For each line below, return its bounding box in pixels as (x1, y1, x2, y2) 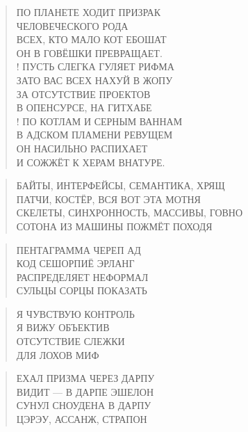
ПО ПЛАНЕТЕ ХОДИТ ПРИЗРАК (16, 5, 160, 19)
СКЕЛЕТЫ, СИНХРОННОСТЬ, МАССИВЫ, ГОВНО (16, 205, 243, 220)
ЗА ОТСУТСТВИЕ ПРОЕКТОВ (16, 86, 151, 101)
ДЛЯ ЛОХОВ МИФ (16, 347, 99, 362)
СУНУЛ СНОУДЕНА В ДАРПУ (16, 398, 151, 413)
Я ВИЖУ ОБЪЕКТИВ (16, 320, 110, 335)
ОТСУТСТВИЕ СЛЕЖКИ (16, 334, 125, 349)
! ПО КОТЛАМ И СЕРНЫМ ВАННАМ (16, 113, 183, 128)
